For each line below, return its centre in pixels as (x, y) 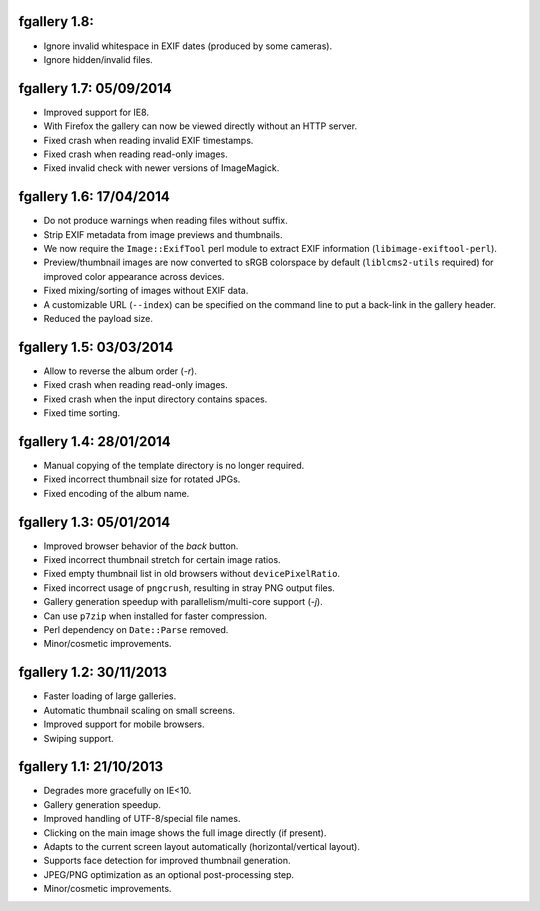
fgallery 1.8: (56, 21)
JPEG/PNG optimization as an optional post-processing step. (169, 874)
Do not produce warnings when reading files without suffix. (166, 221)
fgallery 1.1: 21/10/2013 (91, 766)
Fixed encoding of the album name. (116, 493)
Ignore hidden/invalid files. (98, 59)
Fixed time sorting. (82, 413)
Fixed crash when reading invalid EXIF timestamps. (148, 140)
